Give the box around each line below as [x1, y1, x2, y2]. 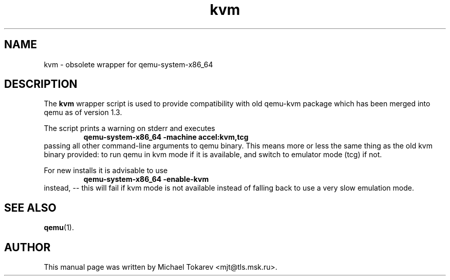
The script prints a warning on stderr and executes [44, 124, 215, 133]
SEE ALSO [4, 201, 57, 214]
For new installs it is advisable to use [44, 166, 168, 175]
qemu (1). [44, 223, 74, 232]
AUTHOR [4, 240, 51, 254]
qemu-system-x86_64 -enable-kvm [83, 175, 209, 184]
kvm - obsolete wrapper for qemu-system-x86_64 [44, 60, 213, 69]
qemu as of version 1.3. [44, 108, 122, 117]
